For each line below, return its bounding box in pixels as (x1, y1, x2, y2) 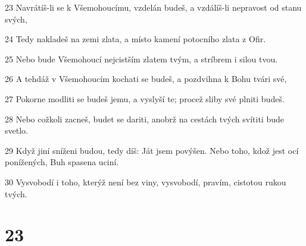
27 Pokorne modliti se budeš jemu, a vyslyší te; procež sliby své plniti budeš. (5, 92, 285, 105)
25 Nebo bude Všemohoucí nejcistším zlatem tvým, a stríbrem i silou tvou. (5, 52, 278, 65)
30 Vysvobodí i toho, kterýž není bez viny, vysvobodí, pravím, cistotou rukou (5, 175, 286, 188)
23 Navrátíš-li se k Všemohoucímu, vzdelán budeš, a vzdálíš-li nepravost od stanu (5, 1, 302, 13)
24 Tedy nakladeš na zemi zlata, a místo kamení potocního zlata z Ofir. (5, 33, 266, 45)
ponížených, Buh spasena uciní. (5, 156, 119, 168)
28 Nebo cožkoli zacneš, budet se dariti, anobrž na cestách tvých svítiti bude (5, 112, 284, 125)
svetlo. (5, 124, 28, 137)
